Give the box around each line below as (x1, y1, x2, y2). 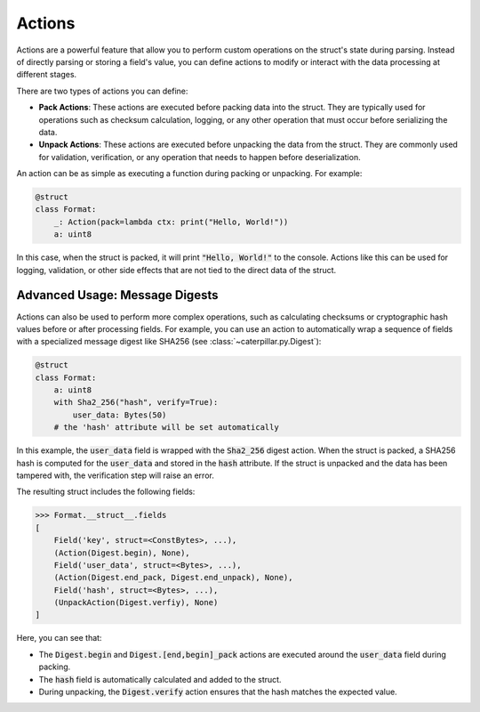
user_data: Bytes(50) (72, 409, 167, 420)
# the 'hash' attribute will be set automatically (53, 423, 279, 433)
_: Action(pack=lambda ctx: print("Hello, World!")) (53, 216, 289, 227)
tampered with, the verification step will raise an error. (16, 470, 215, 481)
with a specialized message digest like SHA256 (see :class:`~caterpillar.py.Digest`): (16, 336, 322, 347)
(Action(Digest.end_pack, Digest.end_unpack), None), (53, 572, 293, 583)
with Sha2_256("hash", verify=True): (53, 397, 219, 408)
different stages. (16, 69, 77, 80)
